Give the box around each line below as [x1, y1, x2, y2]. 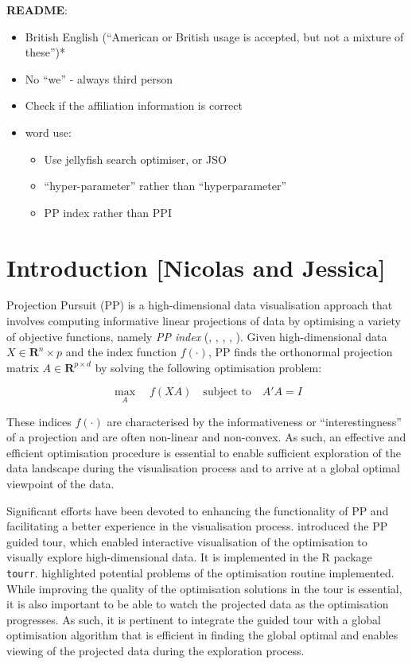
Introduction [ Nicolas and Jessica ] [6, 250, 386, 283]
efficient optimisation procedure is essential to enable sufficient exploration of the [6, 444, 401, 460]
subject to [203, 386, 251, 398]
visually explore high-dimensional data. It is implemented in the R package [6, 549, 372, 565]
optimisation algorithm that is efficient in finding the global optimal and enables [6, 627, 398, 643]
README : [6, 2, 68, 17]
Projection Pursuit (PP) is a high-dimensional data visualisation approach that [6, 297, 393, 313]
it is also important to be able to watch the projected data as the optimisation [6, 596, 389, 612]
